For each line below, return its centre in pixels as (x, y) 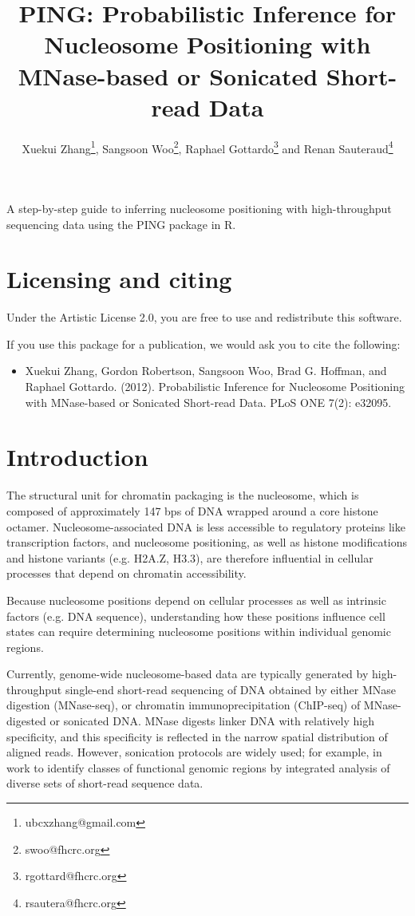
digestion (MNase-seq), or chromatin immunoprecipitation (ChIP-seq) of (184, 705)
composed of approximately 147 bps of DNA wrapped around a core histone (192, 510)
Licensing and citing (119, 279)
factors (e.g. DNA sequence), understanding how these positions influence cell (196, 616)
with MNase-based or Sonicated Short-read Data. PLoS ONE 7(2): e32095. (208, 402)
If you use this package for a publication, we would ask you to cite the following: (204, 343)
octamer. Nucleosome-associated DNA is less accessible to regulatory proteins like (206, 526)
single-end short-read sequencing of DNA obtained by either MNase (230, 689)
